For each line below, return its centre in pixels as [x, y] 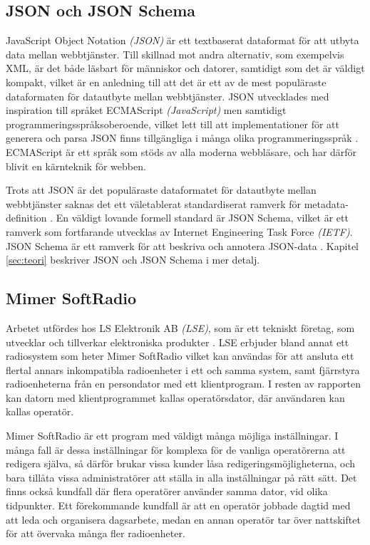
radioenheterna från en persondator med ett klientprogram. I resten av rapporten [183, 384]
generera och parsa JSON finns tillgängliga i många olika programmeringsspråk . [182, 138]
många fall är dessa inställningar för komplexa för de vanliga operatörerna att [176, 449]
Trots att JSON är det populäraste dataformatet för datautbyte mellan [161, 190]
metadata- [326, 203]
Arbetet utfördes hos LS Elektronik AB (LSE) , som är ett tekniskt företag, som [180, 327]
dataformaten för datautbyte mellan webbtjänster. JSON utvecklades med [168, 96]
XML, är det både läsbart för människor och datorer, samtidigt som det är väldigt [185, 68]
